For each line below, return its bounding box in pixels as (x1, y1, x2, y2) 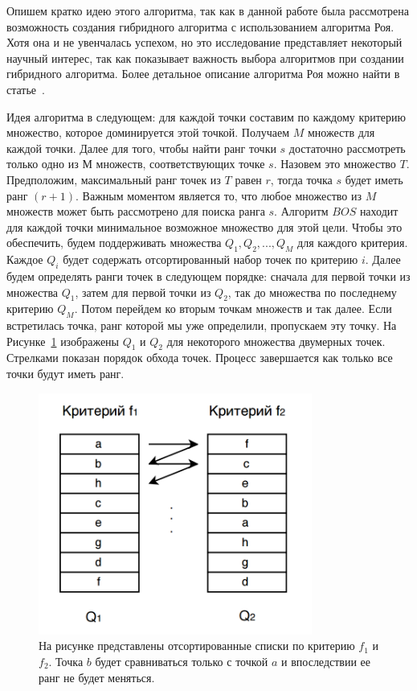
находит (359, 203, 399, 220)
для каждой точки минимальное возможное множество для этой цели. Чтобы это (6, 218, 403, 235)
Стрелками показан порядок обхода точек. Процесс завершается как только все (6, 349, 393, 366)
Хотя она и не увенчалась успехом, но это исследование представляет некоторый (6, 34, 403, 51)
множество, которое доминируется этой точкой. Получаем (6, 124, 290, 141)
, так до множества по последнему (227, 283, 397, 300)
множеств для (307, 124, 375, 141)
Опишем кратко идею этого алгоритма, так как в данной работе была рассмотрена (6, 2, 409, 19)
